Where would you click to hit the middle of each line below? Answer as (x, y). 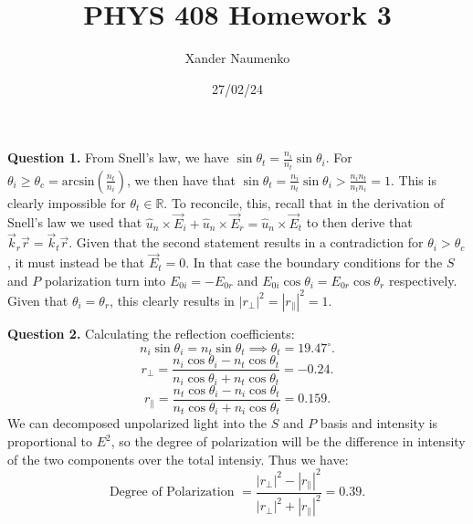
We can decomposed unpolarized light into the (137, 423)
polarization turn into (105, 280)
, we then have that (182, 179)
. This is (414, 179)
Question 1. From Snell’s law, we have (118, 157)
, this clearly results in (172, 300)
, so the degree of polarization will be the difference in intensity (288, 441)
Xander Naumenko (237, 58)
